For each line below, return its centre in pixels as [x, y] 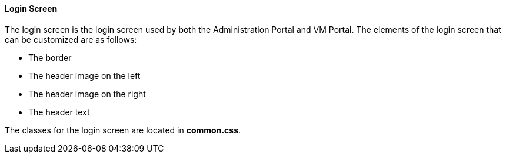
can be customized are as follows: [71, 39]
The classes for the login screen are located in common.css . [123, 130]
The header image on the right [87, 94]
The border [50, 57]
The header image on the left [84, 75]
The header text [59, 112]
